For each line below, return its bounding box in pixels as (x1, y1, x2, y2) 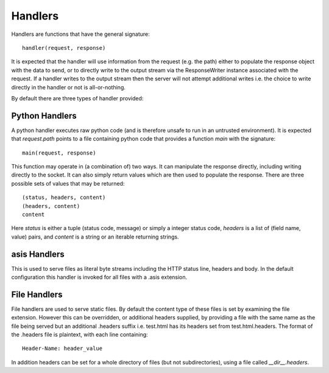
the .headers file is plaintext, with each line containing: (11, 331, 149, 338)
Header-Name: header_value (22, 345, 103, 352)
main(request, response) (22, 149, 96, 156)
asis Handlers (11, 249, 65, 259)
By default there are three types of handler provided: (11, 94, 144, 102)
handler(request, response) (22, 44, 106, 51)
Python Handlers (11, 110, 77, 121)
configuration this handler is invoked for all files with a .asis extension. (11, 274, 188, 281)
